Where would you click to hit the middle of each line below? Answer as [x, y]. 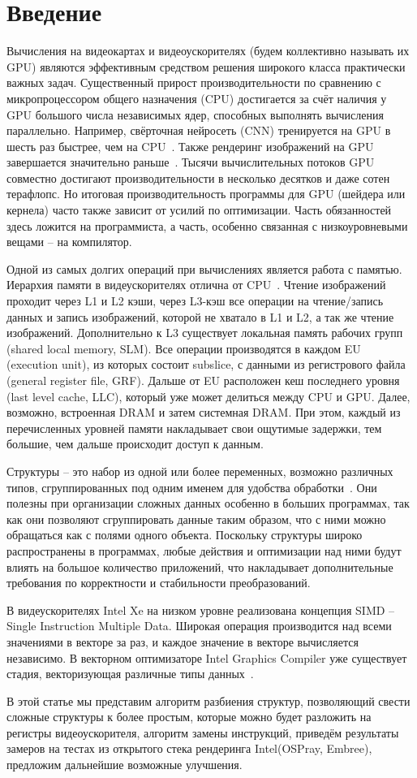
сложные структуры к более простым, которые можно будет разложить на [189, 717]
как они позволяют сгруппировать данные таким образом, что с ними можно [196, 519]
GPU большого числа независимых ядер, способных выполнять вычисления [195, 114]
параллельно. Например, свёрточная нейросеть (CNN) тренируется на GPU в [199, 130]
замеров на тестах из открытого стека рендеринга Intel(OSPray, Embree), [189, 748]
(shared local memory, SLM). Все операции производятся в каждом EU [184, 348]
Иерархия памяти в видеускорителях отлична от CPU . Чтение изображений [196, 285]
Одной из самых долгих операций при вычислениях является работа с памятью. [204, 268]
